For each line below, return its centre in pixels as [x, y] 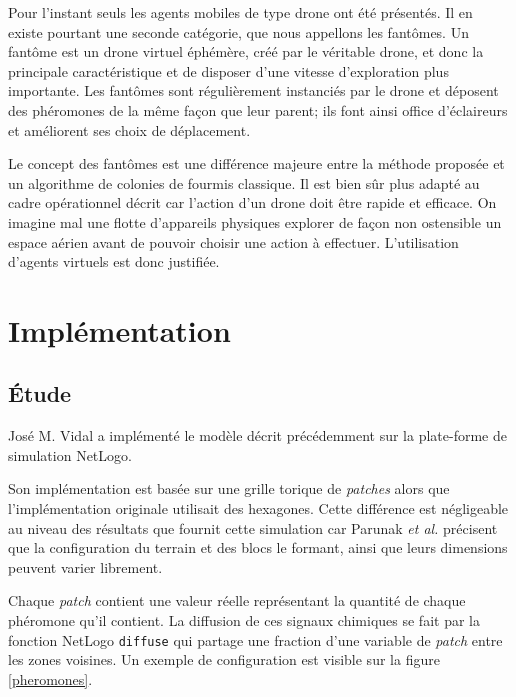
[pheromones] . [50, 678]
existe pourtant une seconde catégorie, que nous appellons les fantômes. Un [238, 31]
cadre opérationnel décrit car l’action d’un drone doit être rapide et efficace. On [252, 202]
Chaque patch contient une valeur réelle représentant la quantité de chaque [237, 600]
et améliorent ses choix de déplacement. [129, 129]
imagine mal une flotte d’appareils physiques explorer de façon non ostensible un [255, 221]
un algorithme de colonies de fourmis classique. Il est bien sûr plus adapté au [244, 182]
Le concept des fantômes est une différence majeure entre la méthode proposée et [256, 163]
